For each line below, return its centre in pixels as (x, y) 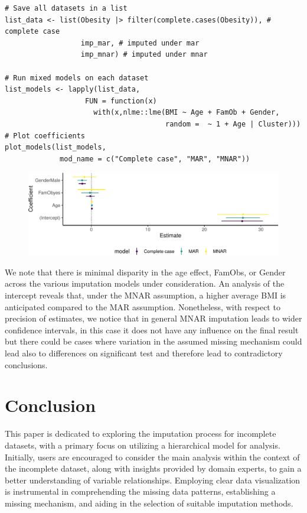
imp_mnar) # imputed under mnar (144, 55)
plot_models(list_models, (55, 147)
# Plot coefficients (45, 136)
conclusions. (26, 364)
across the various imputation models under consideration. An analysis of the (145, 283)
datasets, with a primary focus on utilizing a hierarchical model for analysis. (143, 445)
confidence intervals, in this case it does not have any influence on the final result (152, 329)
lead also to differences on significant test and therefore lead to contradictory (144, 353)
